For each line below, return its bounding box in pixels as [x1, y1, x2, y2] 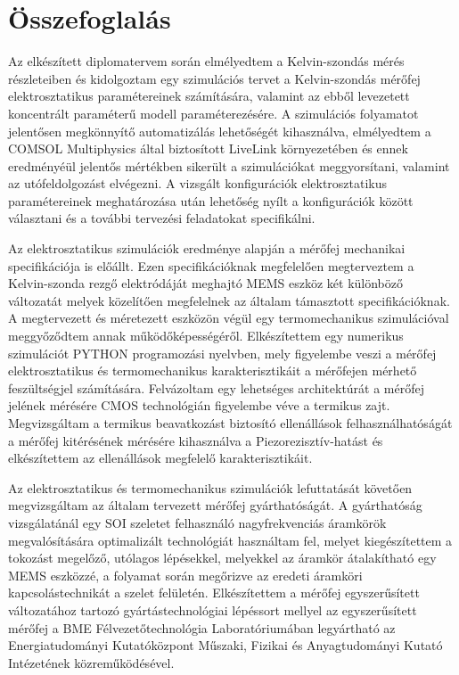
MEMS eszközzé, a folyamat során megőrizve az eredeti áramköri [8, 565, 363, 584]
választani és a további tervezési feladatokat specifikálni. [8, 209, 316, 227]
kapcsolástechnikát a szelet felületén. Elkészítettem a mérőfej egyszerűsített [8, 583, 420, 602]
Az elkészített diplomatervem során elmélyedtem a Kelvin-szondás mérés [8, 52, 405, 70]
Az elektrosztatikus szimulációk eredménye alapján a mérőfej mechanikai [8, 239, 406, 258]
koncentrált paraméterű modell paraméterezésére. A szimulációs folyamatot [8, 103, 419, 122]
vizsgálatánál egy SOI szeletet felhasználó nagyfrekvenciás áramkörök [8, 513, 387, 531]
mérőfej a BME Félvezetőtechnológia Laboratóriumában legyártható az [8, 618, 396, 637]
